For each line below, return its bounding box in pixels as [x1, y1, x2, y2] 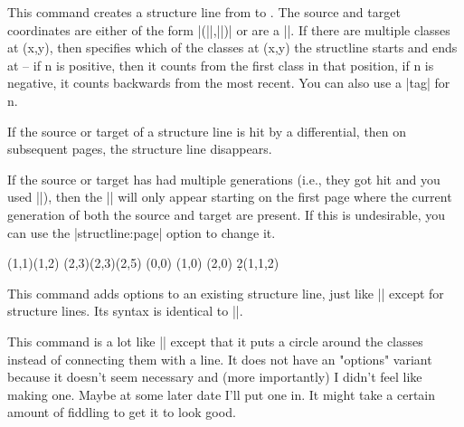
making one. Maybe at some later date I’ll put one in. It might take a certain [7, 384, 436, 403]
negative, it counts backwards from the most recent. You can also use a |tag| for [7, 73, 450, 92]
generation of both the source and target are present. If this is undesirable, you [7, 204, 446, 223]
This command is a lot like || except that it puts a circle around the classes [7, 331, 423, 350]
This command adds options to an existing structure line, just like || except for [7, 283, 444, 302]
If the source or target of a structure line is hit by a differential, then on [7, 121, 407, 140]
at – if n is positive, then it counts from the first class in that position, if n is [7, 55, 434, 74]
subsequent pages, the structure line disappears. [7, 139, 272, 158]
